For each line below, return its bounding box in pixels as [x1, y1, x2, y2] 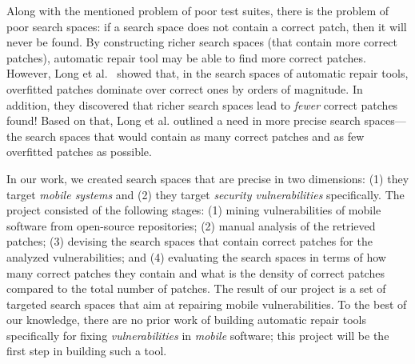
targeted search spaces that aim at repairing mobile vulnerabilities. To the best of [6, 295, 407, 312]
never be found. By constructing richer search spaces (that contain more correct [6, 34, 397, 50]
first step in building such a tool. [6, 342, 167, 359]
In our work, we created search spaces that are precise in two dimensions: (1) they [6, 170, 409, 186]
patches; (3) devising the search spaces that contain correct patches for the [6, 233, 373, 250]
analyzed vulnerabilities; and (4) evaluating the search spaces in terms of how [6, 248, 386, 265]
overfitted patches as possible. [6, 143, 152, 160]
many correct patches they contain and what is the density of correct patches [6, 264, 385, 281]
